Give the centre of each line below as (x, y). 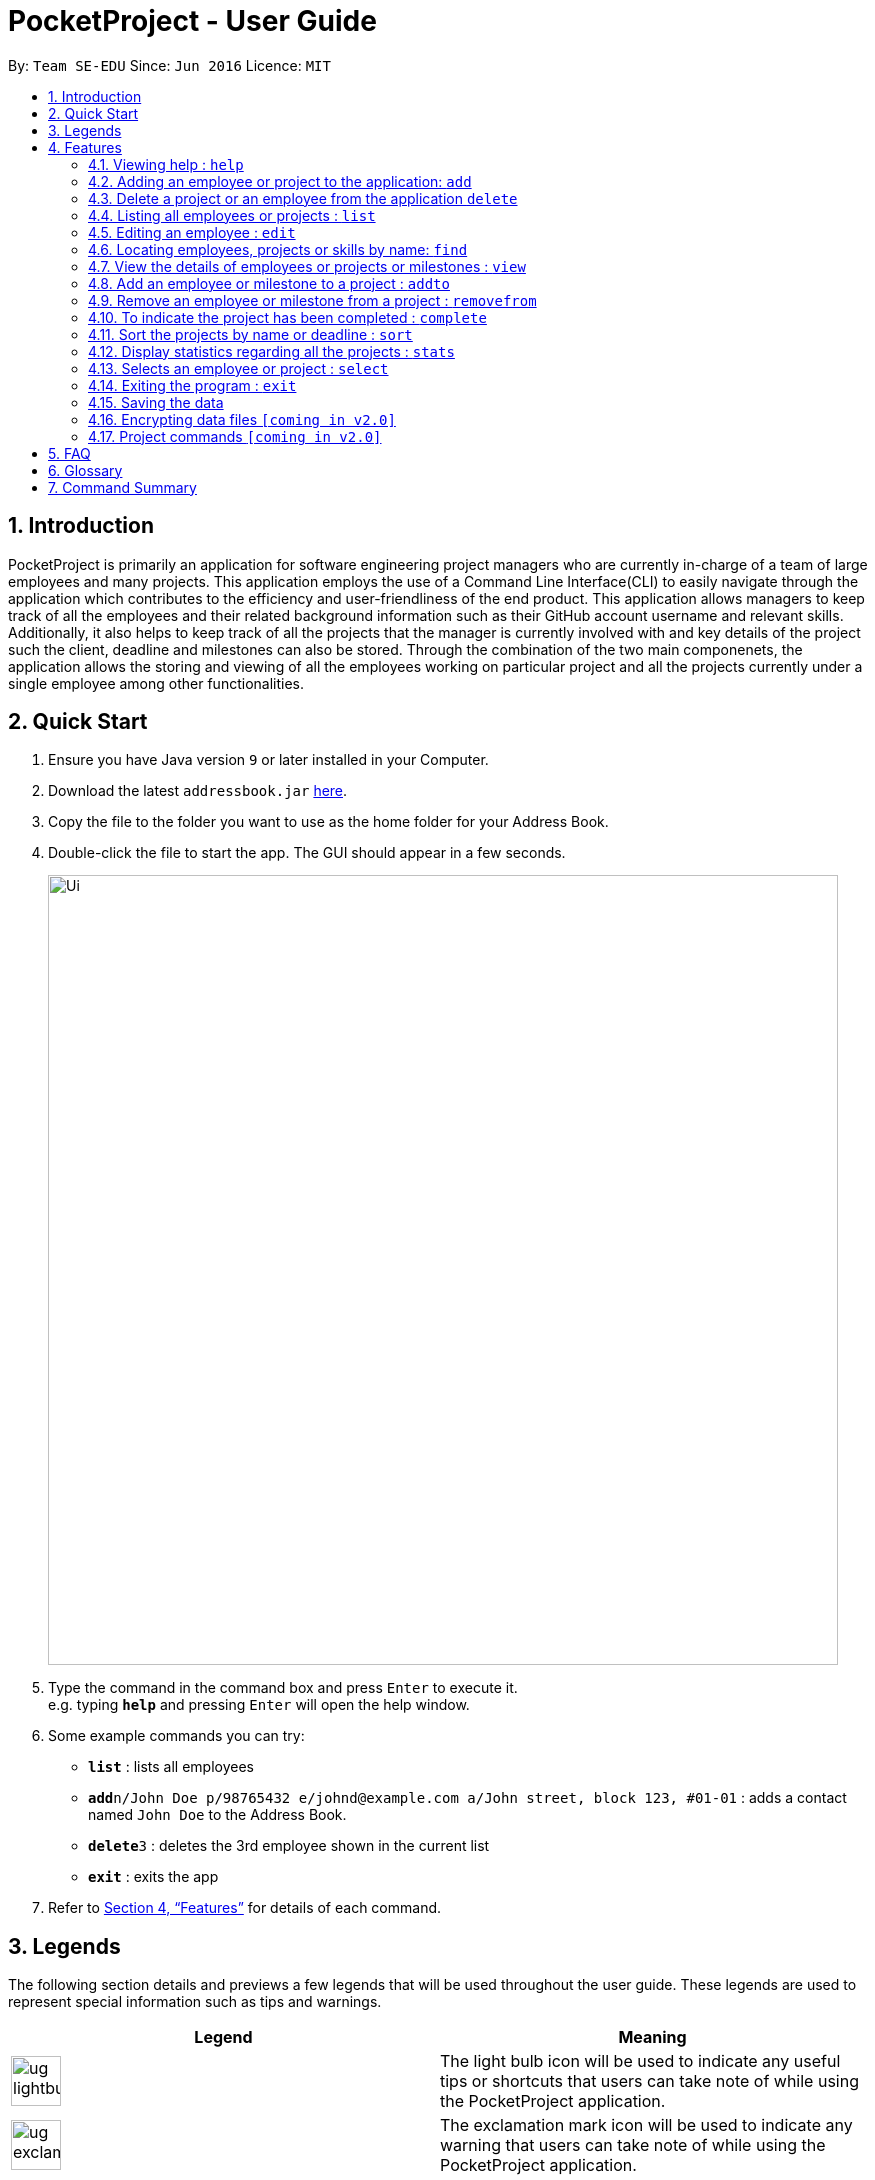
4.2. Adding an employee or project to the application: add (280, 181)
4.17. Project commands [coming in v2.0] (235, 436)
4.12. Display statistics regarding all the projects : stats (271, 351)
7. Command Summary (122, 487)
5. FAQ (69, 453)
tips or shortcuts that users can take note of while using (649, 2081)
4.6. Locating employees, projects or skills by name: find (278, 249)
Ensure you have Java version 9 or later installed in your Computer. (268, 760)
